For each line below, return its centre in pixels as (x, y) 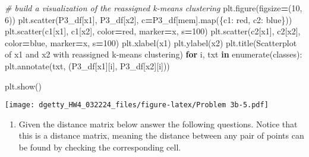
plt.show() (23, 86)
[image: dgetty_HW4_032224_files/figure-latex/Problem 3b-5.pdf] (137, 105)
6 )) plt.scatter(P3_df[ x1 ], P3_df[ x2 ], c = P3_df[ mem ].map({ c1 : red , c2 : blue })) (149, 19)
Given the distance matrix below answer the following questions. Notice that (158, 124)
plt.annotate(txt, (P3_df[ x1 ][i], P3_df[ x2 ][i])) (87, 65)
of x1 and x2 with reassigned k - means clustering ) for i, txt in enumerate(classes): (154, 54)
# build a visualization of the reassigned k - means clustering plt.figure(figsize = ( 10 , (154, 8)
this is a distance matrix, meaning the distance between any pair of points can (161, 135)
